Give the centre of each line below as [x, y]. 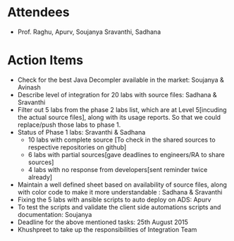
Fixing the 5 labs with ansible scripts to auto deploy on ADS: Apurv [114, 199]
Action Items [45, 60]
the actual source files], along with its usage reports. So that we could [119, 117]
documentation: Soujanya [55, 214]
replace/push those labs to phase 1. [69, 125]
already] [40, 177]
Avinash [29, 87]
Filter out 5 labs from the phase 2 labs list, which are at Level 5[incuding [122, 109]
